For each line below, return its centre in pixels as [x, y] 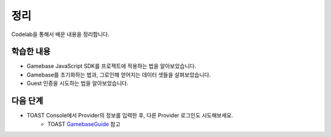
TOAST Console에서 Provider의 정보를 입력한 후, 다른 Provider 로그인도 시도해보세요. [130, 116]
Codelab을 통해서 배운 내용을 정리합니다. [60, 34]
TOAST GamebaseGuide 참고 [84, 124]
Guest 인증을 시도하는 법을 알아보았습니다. [78, 83]
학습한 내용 [31, 52]
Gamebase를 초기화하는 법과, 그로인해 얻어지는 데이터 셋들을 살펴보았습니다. [119, 75]
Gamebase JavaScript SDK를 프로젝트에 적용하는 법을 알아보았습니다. [111, 66]
